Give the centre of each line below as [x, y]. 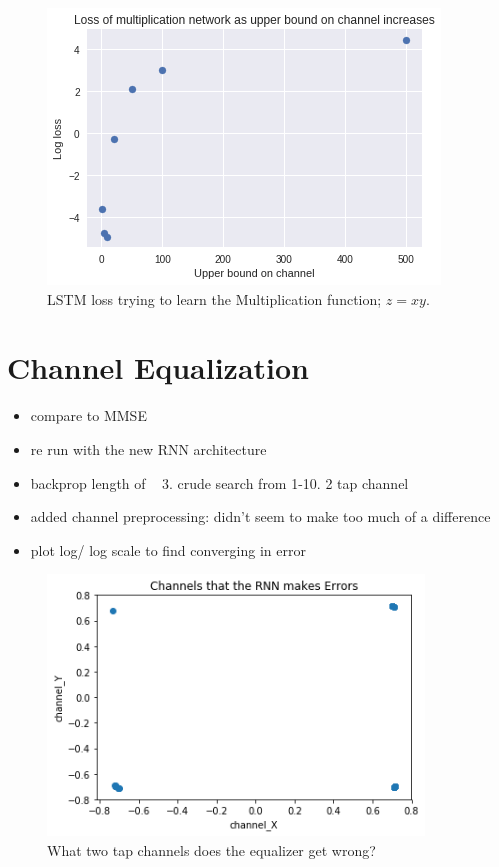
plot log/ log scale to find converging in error [168, 549]
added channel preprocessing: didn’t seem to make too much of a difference [260, 516]
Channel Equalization [158, 367]
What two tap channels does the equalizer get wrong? [211, 849]
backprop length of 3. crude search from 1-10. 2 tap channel [219, 482]
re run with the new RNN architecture [148, 448]
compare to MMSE [88, 415]
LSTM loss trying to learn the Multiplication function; [214, 298]
